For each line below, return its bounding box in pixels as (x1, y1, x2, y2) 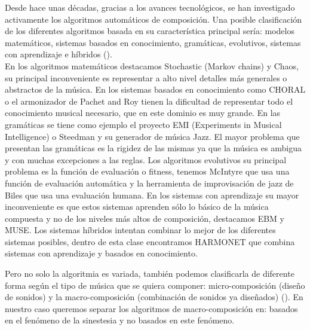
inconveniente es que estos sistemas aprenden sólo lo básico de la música (5, 200, 269, 213)
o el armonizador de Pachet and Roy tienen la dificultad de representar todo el (5, 94, 293, 107)
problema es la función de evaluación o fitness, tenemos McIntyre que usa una (5, 165, 290, 178)
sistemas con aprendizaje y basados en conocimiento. (5, 247, 198, 259)
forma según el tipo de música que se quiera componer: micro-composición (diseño (5, 279, 305, 291)
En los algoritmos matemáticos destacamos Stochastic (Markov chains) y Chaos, (5, 59, 299, 72)
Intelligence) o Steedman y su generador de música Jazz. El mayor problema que (5, 130, 300, 142)
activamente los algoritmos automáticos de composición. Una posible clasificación (5, 13, 302, 25)
